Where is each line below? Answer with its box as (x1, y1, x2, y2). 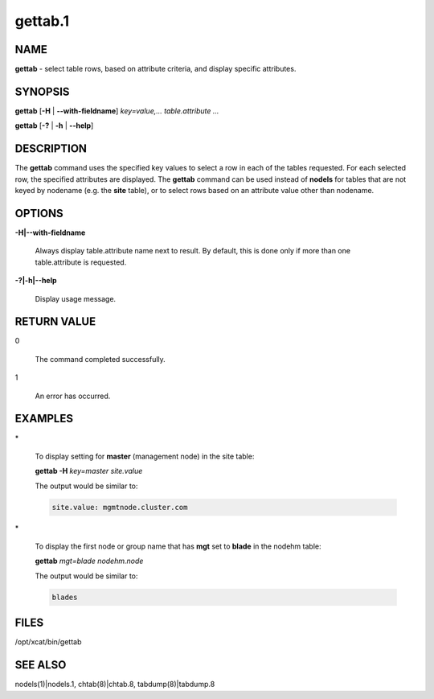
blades (51, 592, 78, 602)
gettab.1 (14, 12, 70, 30)
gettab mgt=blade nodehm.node (35, 556, 144, 566)
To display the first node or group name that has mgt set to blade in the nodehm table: (35, 541, 321, 551)
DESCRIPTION (14, 142, 88, 156)
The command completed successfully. (35, 354, 166, 364)
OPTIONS (14, 206, 63, 220)
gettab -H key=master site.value (35, 467, 143, 476)
